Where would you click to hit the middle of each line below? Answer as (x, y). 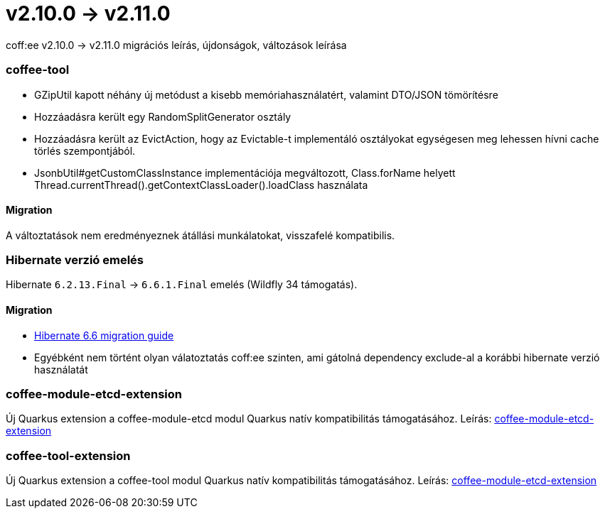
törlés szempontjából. (85, 151)
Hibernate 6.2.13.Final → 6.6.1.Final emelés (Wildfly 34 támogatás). (182, 285)
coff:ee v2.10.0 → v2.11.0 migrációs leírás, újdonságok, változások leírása (176, 45)
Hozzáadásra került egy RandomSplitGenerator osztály (163, 116)
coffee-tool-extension (68, 455)
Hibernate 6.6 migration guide (104, 335)
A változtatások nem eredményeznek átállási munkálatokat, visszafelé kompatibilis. (200, 235)
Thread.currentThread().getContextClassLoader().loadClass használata (201, 185)
